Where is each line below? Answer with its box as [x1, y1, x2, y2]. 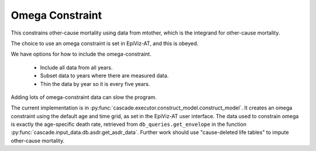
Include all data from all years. [40, 64, 113, 71]
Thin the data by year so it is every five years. [40, 80, 150, 87]
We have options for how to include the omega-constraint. [11, 50, 152, 58]
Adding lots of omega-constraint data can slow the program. [11, 94, 157, 101]
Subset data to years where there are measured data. [40, 72, 169, 79]
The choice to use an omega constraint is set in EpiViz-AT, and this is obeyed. [11, 40, 199, 47]
